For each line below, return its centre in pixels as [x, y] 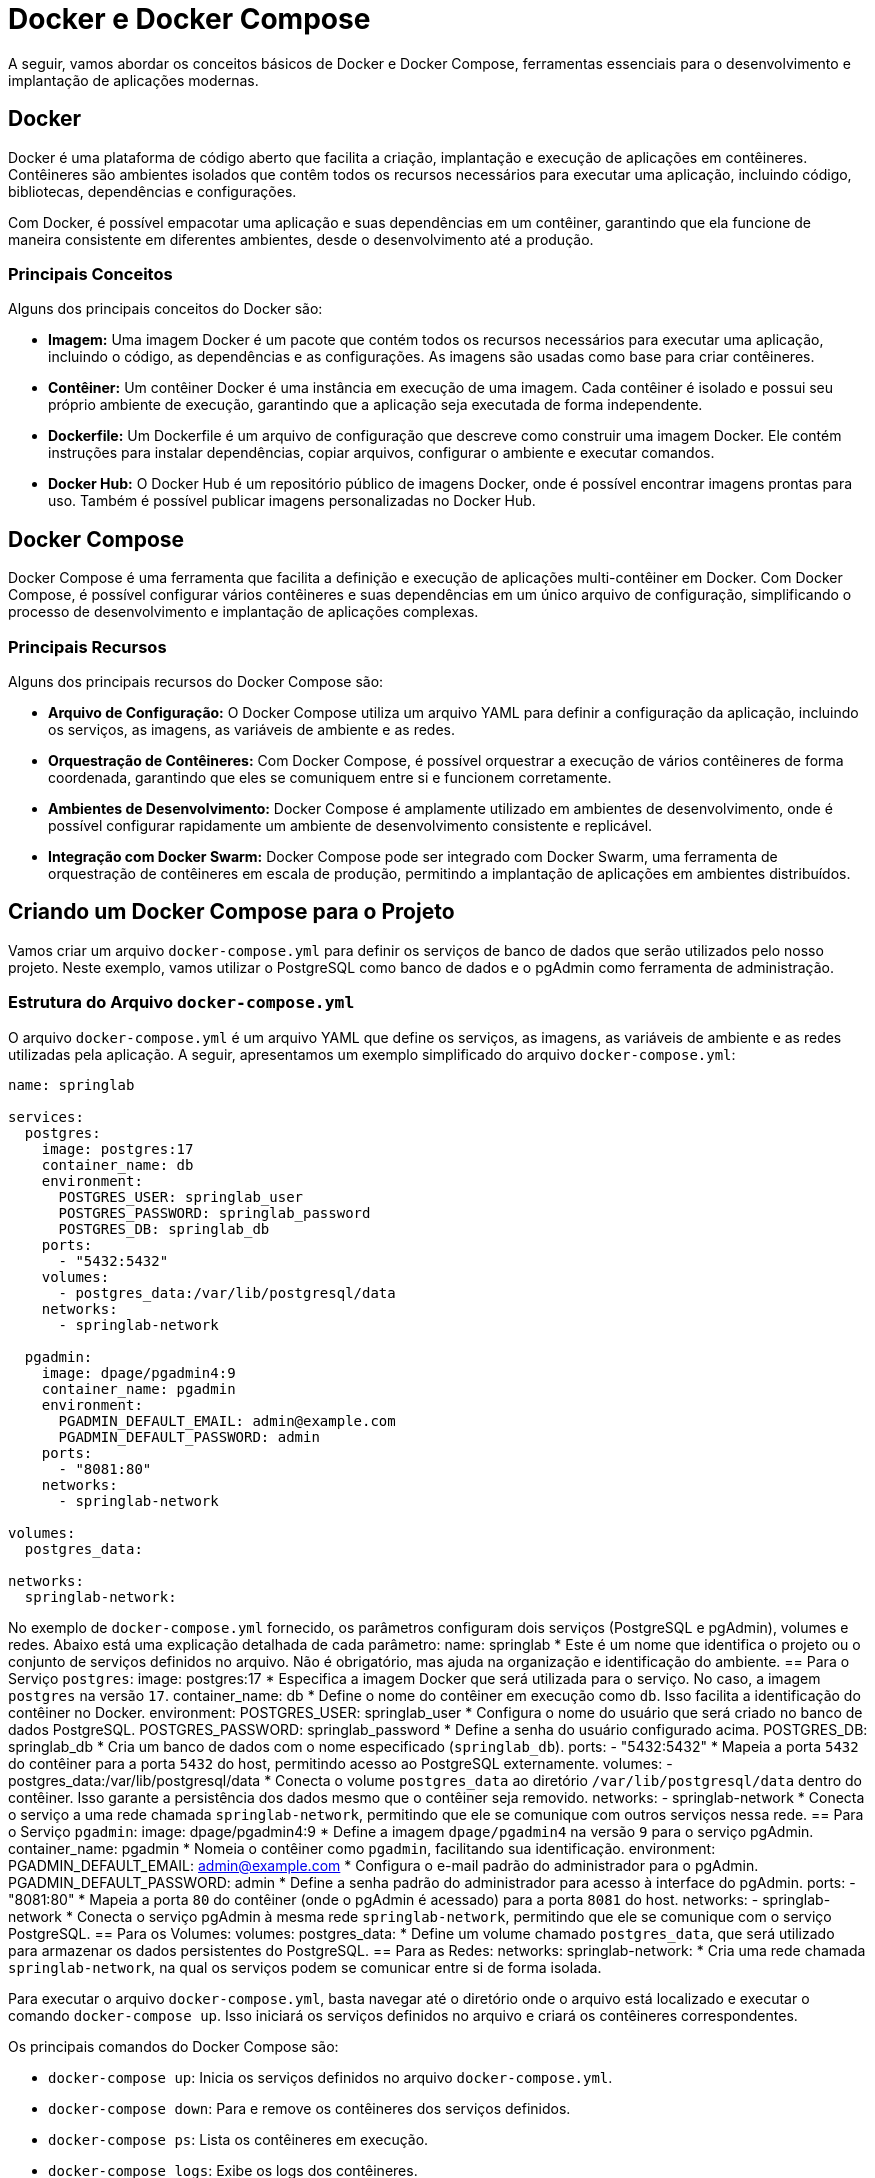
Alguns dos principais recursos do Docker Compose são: [196, 681]
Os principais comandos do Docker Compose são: [173, 2046]
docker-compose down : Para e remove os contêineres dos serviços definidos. [309, 2108]
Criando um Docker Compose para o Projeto [231, 912]
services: [46, 1116]
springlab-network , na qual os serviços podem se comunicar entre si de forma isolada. [305, 1967]
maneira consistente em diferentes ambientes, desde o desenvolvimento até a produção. [301, 239]
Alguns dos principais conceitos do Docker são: [165, 309]
